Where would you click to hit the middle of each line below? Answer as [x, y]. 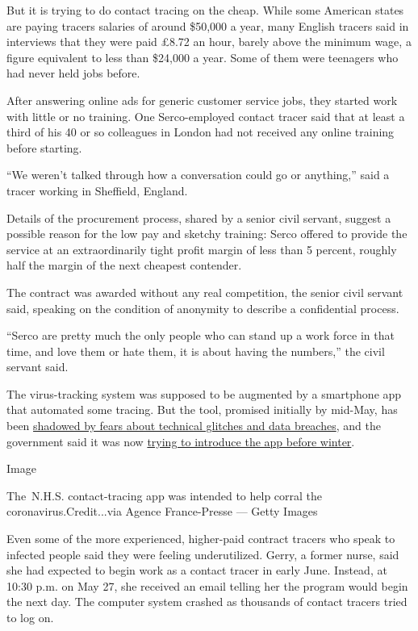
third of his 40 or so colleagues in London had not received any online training [201, 132]
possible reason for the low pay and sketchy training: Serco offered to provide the [207, 234]
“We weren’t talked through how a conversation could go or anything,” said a [198, 175]
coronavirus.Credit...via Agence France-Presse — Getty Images [162, 511]
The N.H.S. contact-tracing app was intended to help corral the [165, 495]
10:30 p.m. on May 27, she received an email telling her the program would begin [207, 585]
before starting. [44, 147]
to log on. [30, 617]
